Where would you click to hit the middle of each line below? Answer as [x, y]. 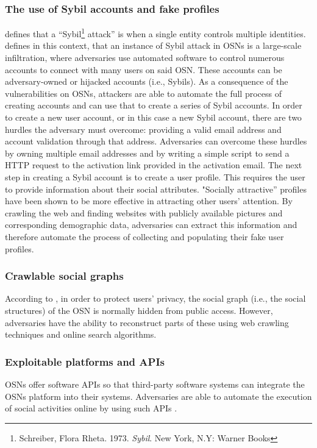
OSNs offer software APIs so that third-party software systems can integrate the [155, 384]
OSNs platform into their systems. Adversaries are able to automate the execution [158, 396]
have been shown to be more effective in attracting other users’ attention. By [149, 201]
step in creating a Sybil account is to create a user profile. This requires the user [155, 177]
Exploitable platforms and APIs [85, 361]
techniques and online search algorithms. [81, 334]
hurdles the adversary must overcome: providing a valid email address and [143, 129]
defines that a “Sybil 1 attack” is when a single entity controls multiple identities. [155, 33]
